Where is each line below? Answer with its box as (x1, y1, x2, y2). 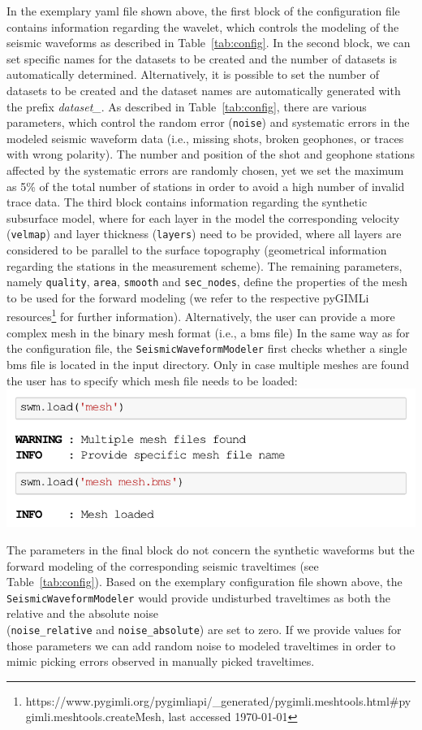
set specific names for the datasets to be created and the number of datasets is (6, 50, 397, 67)
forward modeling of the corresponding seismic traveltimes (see (6, 557, 319, 574)
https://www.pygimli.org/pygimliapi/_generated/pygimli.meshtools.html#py (25, 692, 411, 709)
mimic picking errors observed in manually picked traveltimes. (6, 653, 315, 670)
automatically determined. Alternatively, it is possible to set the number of (6, 66, 379, 83)
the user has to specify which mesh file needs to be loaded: (6, 372, 298, 389)
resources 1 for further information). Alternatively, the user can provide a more (6, 306, 395, 325)
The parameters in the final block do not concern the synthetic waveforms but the (6, 541, 415, 558)
